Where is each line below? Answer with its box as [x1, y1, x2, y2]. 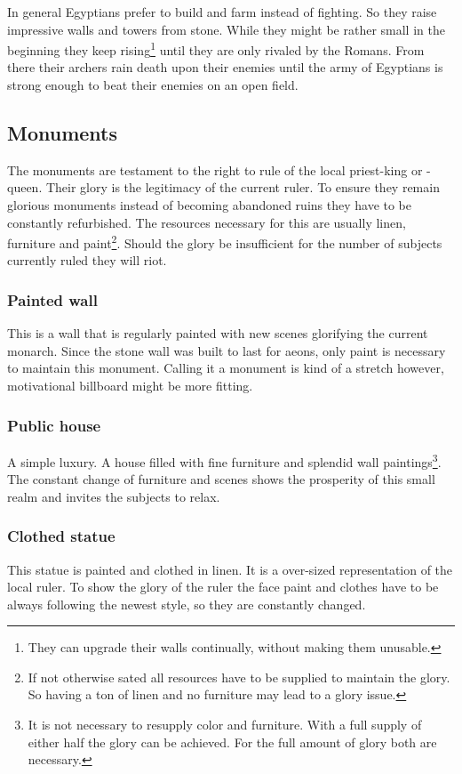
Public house [7, 414, 101, 436]
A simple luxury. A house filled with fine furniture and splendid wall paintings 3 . [7, 449, 442, 471]
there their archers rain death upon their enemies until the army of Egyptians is [7, 58, 443, 77]
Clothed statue [7, 525, 115, 547]
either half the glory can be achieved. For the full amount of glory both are [28, 732, 437, 751]
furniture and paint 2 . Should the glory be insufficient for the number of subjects [7, 231, 442, 252]
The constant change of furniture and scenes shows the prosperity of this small [7, 470, 435, 488]
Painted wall [7, 288, 98, 310]
